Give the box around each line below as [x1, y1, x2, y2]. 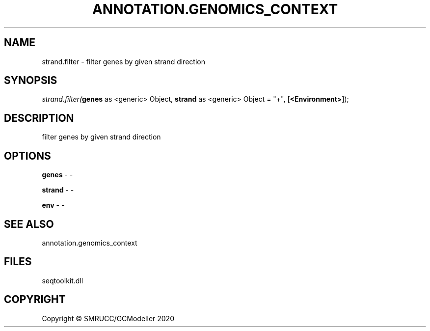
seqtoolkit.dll [42, 276, 83, 285]
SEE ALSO [4, 218, 54, 230]
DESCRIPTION [4, 111, 74, 124]
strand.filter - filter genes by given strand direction [42, 57, 205, 66]
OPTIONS [4, 149, 51, 162]
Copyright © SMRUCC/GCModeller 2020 [42, 314, 174, 323]
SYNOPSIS [4, 74, 57, 87]
